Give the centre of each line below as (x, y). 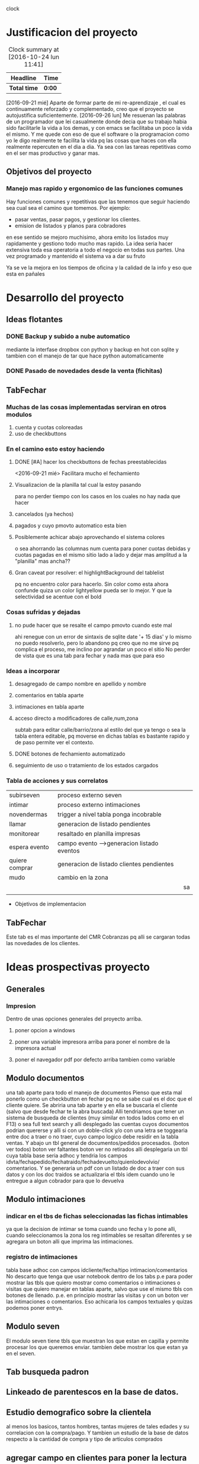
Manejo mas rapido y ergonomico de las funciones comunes (95, 189)
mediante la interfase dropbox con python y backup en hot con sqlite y (92, 349)
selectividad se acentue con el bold (58, 597)
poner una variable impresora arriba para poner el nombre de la (92, 1042)
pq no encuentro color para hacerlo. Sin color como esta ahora (92, 584)
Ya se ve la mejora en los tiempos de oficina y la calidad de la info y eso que (99, 267)
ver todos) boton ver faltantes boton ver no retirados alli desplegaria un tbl (97, 1149)
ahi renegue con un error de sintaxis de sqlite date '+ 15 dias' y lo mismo (103, 636)
